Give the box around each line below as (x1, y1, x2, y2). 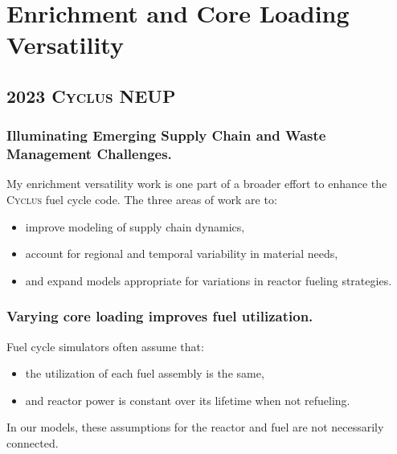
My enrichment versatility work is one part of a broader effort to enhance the (6, 175, 387, 192)
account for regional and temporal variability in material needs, (25, 245, 338, 262)
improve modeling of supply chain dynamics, (25, 218, 245, 235)
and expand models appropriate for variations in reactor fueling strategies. (25, 272, 392, 288)
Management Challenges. (6, 144, 172, 164)
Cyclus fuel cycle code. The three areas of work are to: (6, 191, 277, 208)
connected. (6, 435, 59, 452)
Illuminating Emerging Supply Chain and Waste (6, 125, 326, 145)
